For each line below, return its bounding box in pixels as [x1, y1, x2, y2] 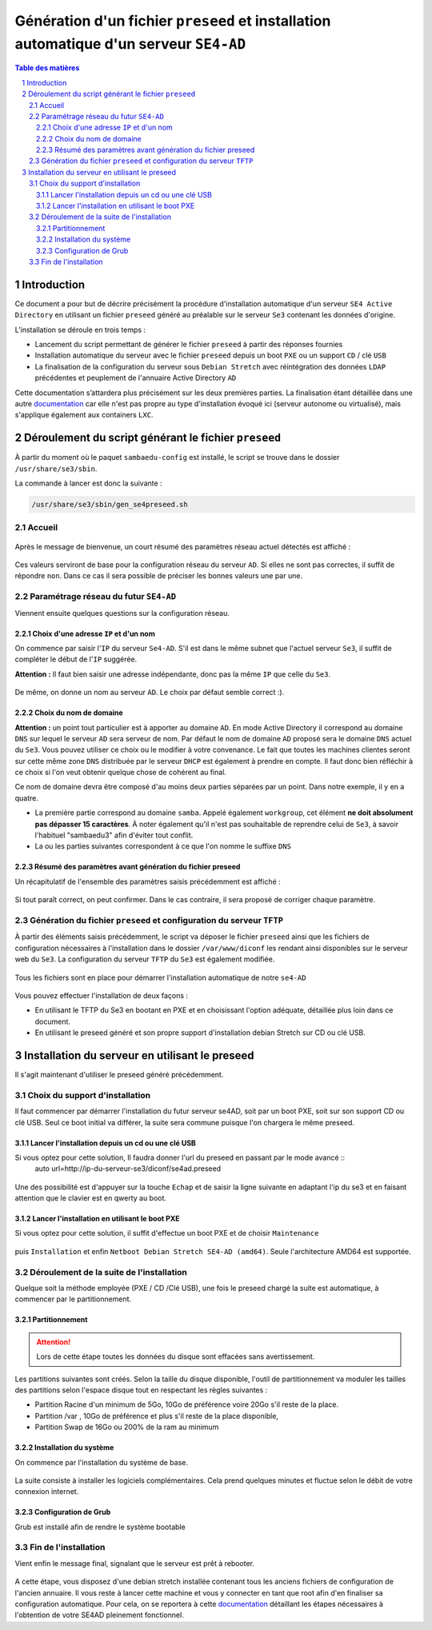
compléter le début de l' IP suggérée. [14, 654, 138, 664]
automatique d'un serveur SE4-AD [14, 34, 246, 53]
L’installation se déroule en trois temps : [14, 325, 146, 334]
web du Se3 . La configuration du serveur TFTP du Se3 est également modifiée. [14, 954, 275, 964]
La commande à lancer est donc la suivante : [14, 478, 163, 488]
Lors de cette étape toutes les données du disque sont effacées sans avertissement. [36, 1352, 315, 1361]
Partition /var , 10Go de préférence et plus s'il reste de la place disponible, [34, 1411, 279, 1420]
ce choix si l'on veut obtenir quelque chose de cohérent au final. [14, 768, 227, 777]
